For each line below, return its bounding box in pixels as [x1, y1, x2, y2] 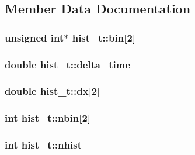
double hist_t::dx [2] [5, 84, 100, 98]
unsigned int [5, 30, 64, 44]
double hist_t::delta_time [5, 57, 131, 71]
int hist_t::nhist [5, 137, 82, 152]
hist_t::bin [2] [72, 30, 136, 44]
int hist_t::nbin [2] [5, 111, 91, 125]
